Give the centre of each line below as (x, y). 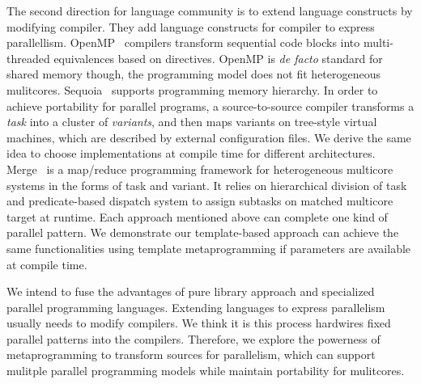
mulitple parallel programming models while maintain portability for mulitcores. (206, 371)
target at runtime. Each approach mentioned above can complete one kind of (197, 216)
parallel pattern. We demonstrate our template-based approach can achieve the (203, 232)
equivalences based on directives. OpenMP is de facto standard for (218, 58)
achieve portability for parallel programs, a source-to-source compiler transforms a (210, 105)
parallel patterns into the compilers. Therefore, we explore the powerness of (193, 338)
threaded (28, 58)
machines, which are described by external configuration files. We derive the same (209, 137)
